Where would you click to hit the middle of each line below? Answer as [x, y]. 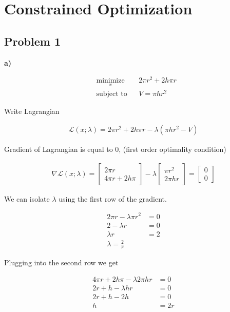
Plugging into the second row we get [61, 262]
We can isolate [27, 198]
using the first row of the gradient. [113, 198]
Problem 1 [32, 41]
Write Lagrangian [32, 111]
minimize [110, 81]
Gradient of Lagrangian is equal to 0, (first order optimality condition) [115, 149]
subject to [112, 94]
